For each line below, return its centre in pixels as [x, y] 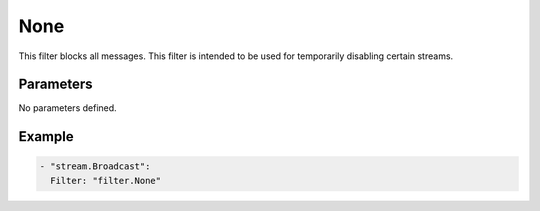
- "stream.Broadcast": [95, 166]
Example [46, 136]
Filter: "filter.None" [106, 180]
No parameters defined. [67, 108]
